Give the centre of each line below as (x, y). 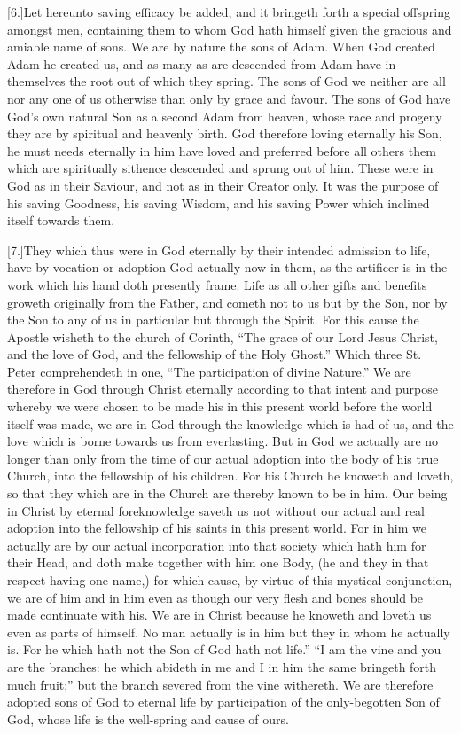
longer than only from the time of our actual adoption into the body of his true (223, 458)
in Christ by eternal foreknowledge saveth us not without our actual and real (216, 510)
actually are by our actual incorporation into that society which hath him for (217, 545)
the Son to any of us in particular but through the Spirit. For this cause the (213, 320)
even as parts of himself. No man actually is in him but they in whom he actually (229, 632)
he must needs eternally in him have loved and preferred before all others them (222, 150)
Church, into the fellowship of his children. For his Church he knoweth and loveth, (230, 476)
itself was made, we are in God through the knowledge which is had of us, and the (230, 423)
